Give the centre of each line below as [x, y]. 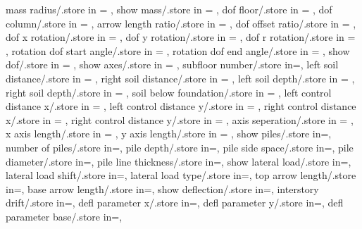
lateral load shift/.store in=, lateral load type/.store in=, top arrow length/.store [181, 175]
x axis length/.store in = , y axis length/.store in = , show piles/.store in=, [169, 134]
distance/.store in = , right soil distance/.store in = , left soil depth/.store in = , [180, 78]
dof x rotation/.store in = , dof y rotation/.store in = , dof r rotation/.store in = [181, 37]
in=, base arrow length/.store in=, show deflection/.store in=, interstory [162, 188]
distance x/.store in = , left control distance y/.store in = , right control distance [181, 106]
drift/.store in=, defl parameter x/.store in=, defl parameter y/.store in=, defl [175, 203]
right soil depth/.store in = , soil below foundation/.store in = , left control [169, 92]
